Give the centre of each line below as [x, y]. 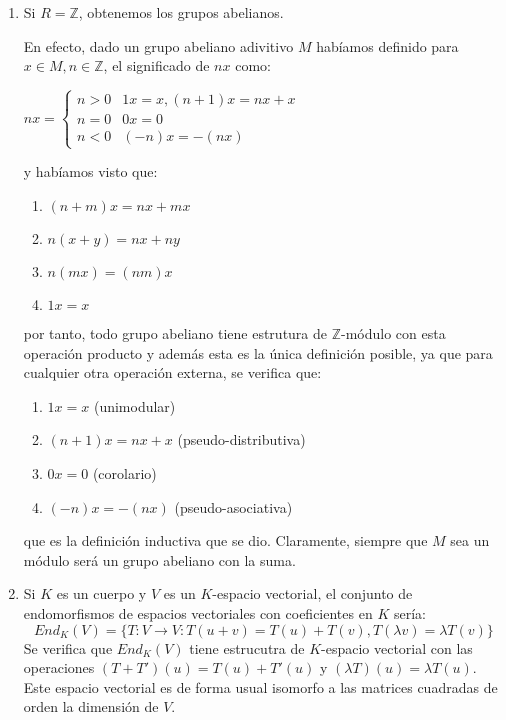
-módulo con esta [393, 332]
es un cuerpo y [101, 593]
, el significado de [156, 65]
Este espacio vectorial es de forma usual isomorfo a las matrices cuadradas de [260, 686]
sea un [470, 540]
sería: [409, 612]
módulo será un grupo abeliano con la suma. [159, 559]
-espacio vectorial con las [397, 647]
